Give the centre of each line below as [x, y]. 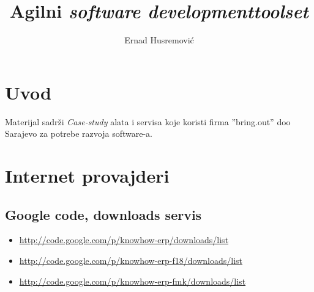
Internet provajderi [87, 176]
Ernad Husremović [159, 40]
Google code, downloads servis [103, 214]
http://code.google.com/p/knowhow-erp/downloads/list [124, 240]
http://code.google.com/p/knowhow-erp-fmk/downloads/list [133, 281]
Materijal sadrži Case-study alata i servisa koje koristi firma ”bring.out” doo [148, 121]
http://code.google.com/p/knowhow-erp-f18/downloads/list [131, 261]
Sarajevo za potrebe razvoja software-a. [79, 133]
